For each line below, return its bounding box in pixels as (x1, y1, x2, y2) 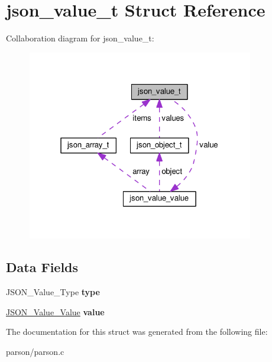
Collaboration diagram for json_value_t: (6, 32, 154, 44)
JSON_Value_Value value (6, 305, 105, 318)
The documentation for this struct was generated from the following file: (6, 325, 268, 338)
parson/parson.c (6, 345, 64, 357)
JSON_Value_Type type (6, 286, 100, 298)
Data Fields (6, 258, 79, 276)
